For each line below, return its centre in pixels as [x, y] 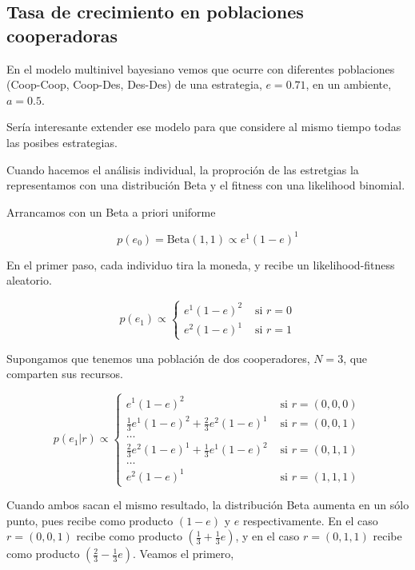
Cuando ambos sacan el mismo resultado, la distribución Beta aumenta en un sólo [208, 505]
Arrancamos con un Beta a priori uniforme [111, 211]
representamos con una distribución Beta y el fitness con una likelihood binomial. [206, 185]
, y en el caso [267, 536]
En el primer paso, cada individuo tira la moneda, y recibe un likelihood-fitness [201, 264]
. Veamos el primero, [184, 554]
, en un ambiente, [349, 84]
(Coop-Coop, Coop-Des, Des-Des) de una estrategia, [134, 84]
